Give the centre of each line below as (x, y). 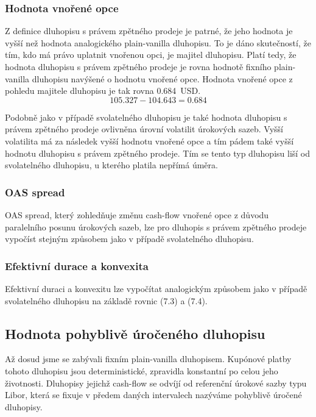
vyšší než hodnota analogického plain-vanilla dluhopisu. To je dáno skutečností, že (158, 42)
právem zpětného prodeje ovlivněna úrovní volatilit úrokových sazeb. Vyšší (144, 129)
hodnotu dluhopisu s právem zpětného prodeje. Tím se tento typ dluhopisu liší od (158, 153)
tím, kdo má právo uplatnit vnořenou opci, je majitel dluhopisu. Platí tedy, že (151, 55)
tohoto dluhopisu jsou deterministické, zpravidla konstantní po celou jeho (142, 370)
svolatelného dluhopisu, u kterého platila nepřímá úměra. (111, 165)
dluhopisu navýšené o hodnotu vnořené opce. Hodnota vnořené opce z (162, 78)
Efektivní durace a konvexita (77, 266)
